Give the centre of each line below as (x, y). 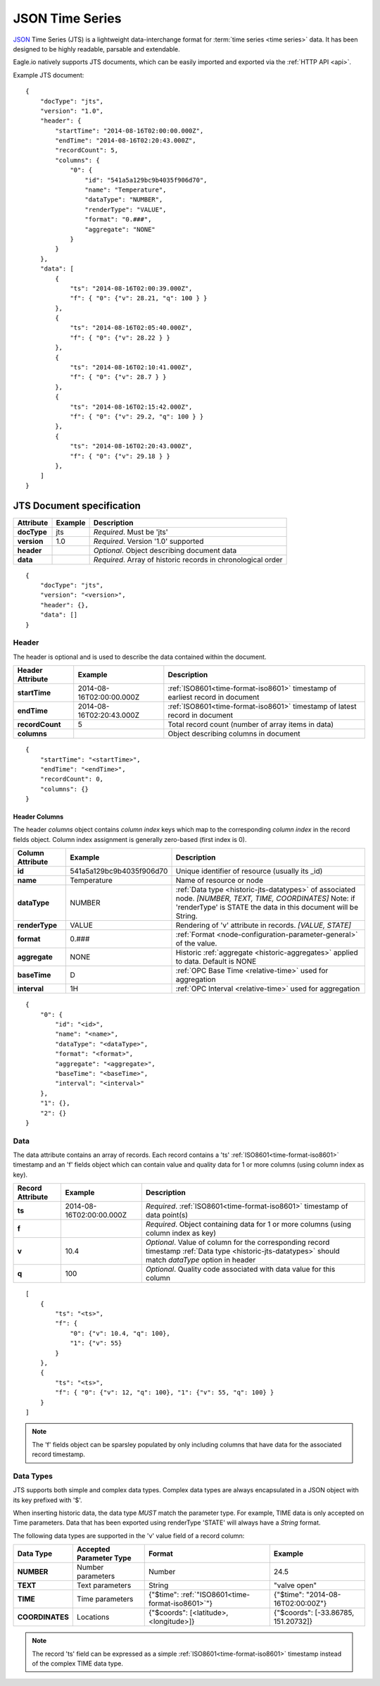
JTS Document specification (77, 506)
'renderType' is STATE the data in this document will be (267, 907)
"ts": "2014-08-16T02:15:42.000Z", (131, 407)
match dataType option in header (201, 1260)
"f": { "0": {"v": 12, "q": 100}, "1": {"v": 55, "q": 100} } (165, 1393)
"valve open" (295, 1585)
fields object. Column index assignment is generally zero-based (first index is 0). (130, 839)
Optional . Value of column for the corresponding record (237, 1242)
